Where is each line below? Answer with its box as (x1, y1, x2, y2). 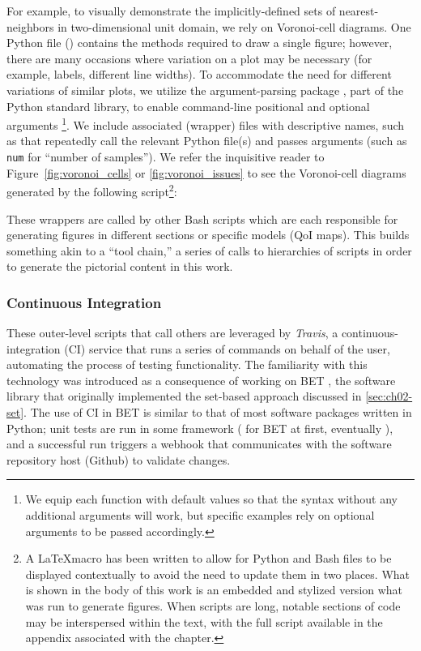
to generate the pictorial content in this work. (6, 258, 233, 275)
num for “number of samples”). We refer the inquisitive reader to (6, 148, 325, 165)
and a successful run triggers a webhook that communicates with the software (6, 435, 392, 452)
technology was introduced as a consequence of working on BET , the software (6, 371, 396, 388)
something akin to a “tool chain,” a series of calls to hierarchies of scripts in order (6, 242, 412, 259)
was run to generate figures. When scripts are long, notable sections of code (25, 597, 401, 614)
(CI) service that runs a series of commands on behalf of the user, (64, 340, 390, 357)
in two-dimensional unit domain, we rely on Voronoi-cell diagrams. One (57, 18, 411, 35)
